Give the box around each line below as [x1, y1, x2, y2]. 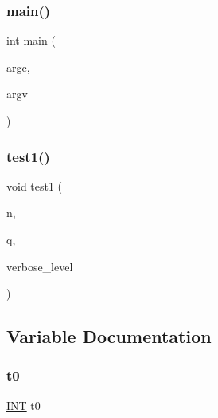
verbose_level [6, 258, 73, 274]
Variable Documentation [6, 324, 212, 349]
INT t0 [6, 396, 41, 413]
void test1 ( [6, 177, 63, 194]
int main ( [6, 32, 56, 49]
